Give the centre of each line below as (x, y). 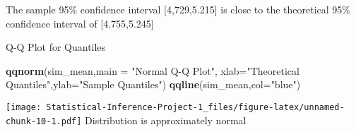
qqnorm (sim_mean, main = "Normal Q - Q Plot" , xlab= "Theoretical (153, 70)
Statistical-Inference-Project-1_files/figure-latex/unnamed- (195, 107)
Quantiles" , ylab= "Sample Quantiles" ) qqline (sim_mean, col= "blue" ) (153, 84)
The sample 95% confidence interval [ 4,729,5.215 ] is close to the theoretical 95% (178, 9)
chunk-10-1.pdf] (44, 121)
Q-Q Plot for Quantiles (56, 47)
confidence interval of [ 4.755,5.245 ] (80, 23)
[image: (24, 107)
